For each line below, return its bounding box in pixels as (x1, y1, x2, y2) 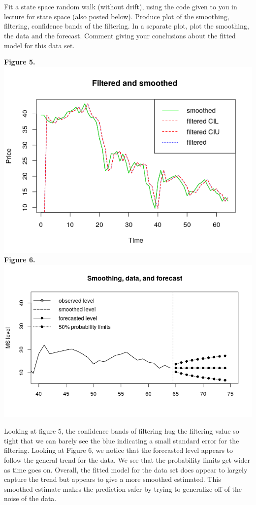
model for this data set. (4, 40, 75, 50)
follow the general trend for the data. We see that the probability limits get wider (4, 454, 251, 465)
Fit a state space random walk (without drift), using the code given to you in (4, 1, 237, 12)
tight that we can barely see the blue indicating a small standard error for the (4, 435, 239, 445)
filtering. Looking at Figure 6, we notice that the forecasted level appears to (4, 445, 233, 455)
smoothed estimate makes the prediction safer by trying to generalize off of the (4, 483, 242, 494)
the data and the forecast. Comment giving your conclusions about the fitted (4, 30, 236, 40)
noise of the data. (4, 493, 57, 504)
